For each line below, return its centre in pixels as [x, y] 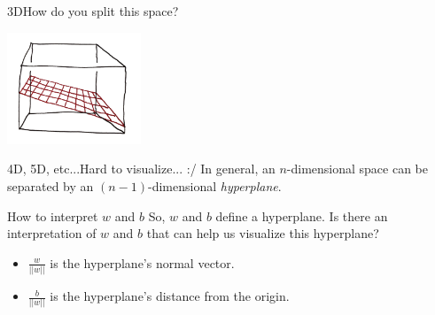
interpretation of [52, 233]
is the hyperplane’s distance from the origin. [170, 296]
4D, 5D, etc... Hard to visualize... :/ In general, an [141, 169]
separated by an [50, 186]
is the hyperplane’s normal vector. [142, 262]
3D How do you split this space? [93, 11]
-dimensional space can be [357, 169]
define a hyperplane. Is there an [302, 215]
